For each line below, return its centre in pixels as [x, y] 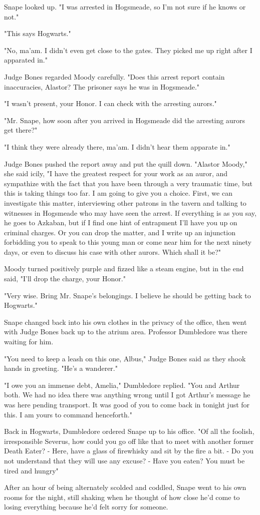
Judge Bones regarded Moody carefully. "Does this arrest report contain [114, 76]
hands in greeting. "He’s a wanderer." [61, 368]
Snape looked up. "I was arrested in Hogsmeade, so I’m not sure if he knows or [125, 7]
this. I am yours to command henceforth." [68, 414]
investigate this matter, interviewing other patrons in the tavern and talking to [125, 202]
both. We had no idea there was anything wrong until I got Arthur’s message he [127, 395]
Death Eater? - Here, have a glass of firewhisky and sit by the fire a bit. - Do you [129, 451]
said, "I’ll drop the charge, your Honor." [65, 279]
